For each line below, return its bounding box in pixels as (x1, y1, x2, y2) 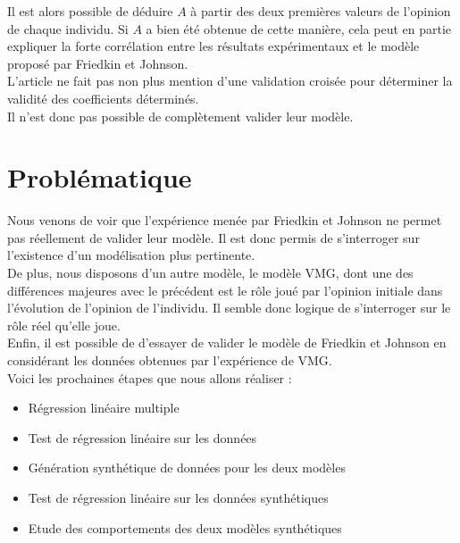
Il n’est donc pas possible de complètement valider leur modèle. (7, 106, 354, 125)
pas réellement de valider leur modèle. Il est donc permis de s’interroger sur (7, 228, 420, 246)
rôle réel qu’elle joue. (7, 315, 121, 334)
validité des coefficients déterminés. (7, 88, 199, 107)
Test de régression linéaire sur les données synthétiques (28, 489, 329, 506)
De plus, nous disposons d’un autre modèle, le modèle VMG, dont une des (7, 263, 414, 282)
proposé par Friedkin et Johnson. (7, 54, 188, 72)
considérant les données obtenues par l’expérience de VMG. (7, 351, 332, 370)
